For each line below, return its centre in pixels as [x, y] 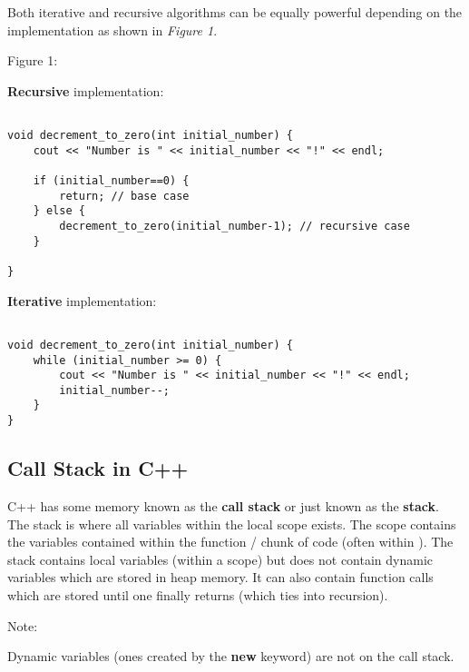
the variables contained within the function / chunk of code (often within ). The [230, 542]
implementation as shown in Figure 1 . [112, 30]
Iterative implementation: [82, 300]
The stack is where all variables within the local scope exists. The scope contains [232, 524]
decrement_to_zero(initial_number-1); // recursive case [234, 226]
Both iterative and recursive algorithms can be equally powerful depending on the [235, 12]
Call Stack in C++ [98, 468]
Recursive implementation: [86, 90]
